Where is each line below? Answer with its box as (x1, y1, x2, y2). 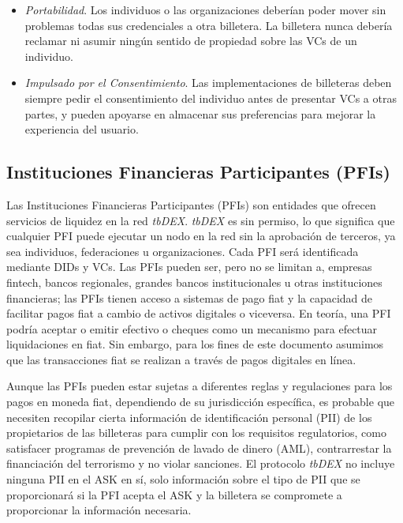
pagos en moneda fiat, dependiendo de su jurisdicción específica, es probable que (6, 393, 395, 410)
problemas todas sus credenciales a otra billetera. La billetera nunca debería (24, 17, 393, 33)
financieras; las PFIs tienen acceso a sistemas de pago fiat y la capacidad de (6, 289, 373, 306)
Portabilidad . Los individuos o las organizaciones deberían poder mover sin (24, 2, 386, 17)
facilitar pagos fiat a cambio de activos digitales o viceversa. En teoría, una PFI (6, 305, 391, 322)
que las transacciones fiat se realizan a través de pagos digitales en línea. (6, 351, 356, 367)
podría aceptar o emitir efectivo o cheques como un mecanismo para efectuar (6, 320, 378, 337)
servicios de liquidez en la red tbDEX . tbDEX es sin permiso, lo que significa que (6, 212, 395, 228)
